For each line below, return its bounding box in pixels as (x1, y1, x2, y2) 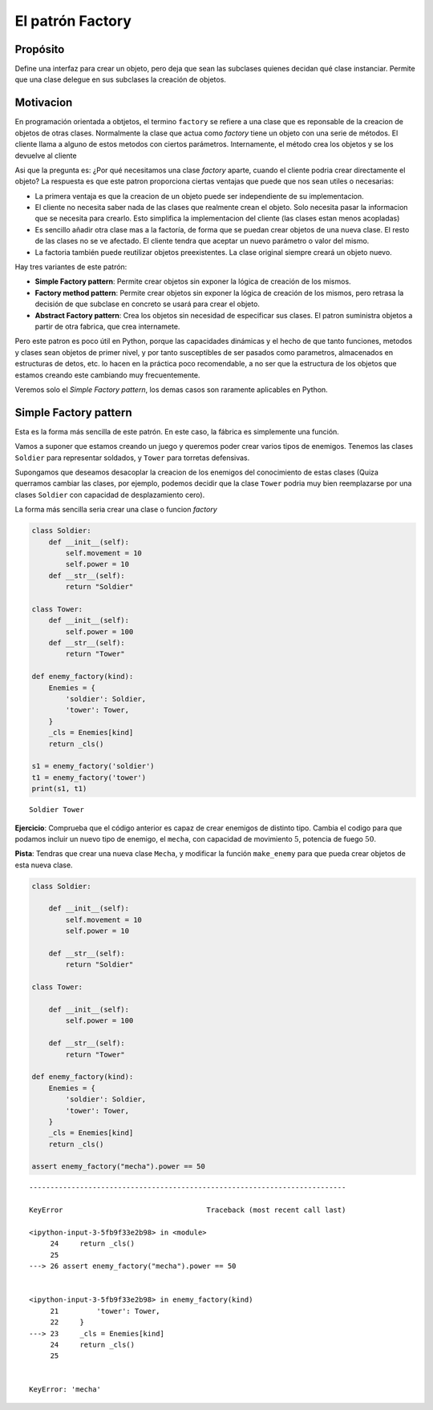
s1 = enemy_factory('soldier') (31, 762, 156, 771)
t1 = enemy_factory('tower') (31, 773, 147, 782)
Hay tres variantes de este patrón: (14, 262, 127, 272)
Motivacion (14, 96, 73, 110)
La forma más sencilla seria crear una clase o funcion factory (14, 505, 218, 515)
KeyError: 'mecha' (29, 1385, 102, 1394)
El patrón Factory (14, 12, 132, 30)
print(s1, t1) (31, 784, 87, 794)
